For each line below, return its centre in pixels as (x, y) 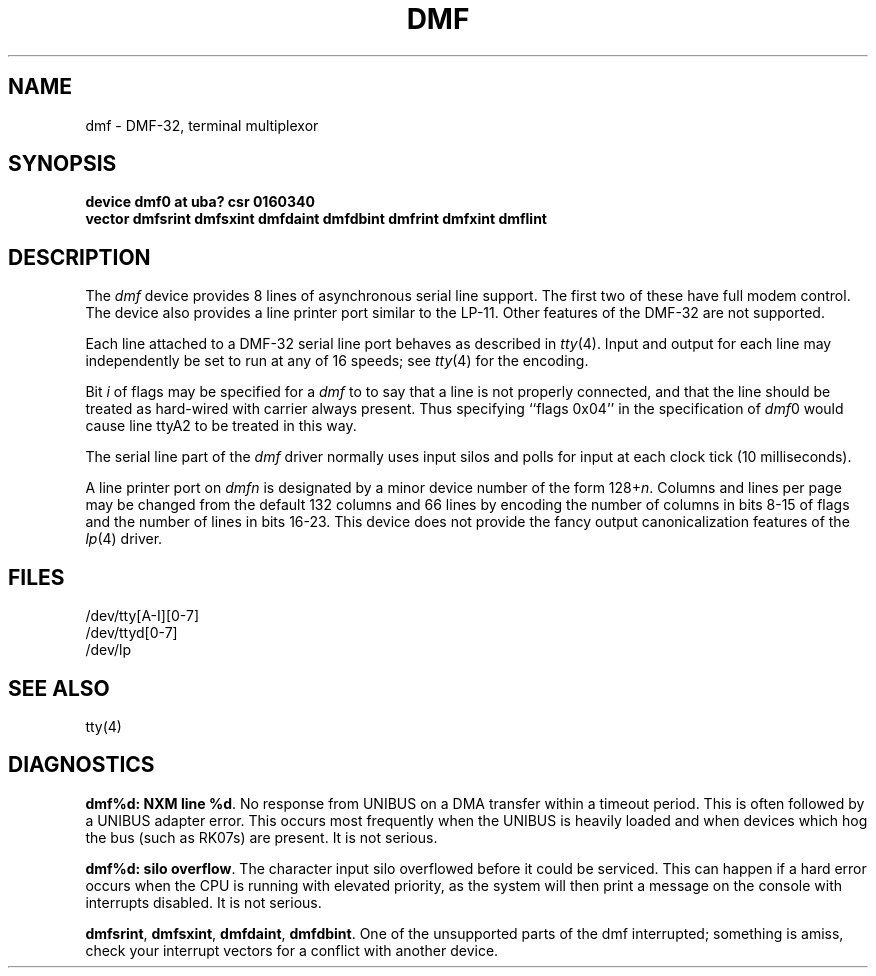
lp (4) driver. (124, 539)
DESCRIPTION (79, 257)
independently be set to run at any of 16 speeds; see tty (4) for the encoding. (337, 361)
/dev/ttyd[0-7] (131, 633)
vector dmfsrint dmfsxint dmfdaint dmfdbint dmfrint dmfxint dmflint (316, 219)
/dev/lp (108, 650)
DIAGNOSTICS (81, 765)
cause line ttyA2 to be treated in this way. (221, 426)
